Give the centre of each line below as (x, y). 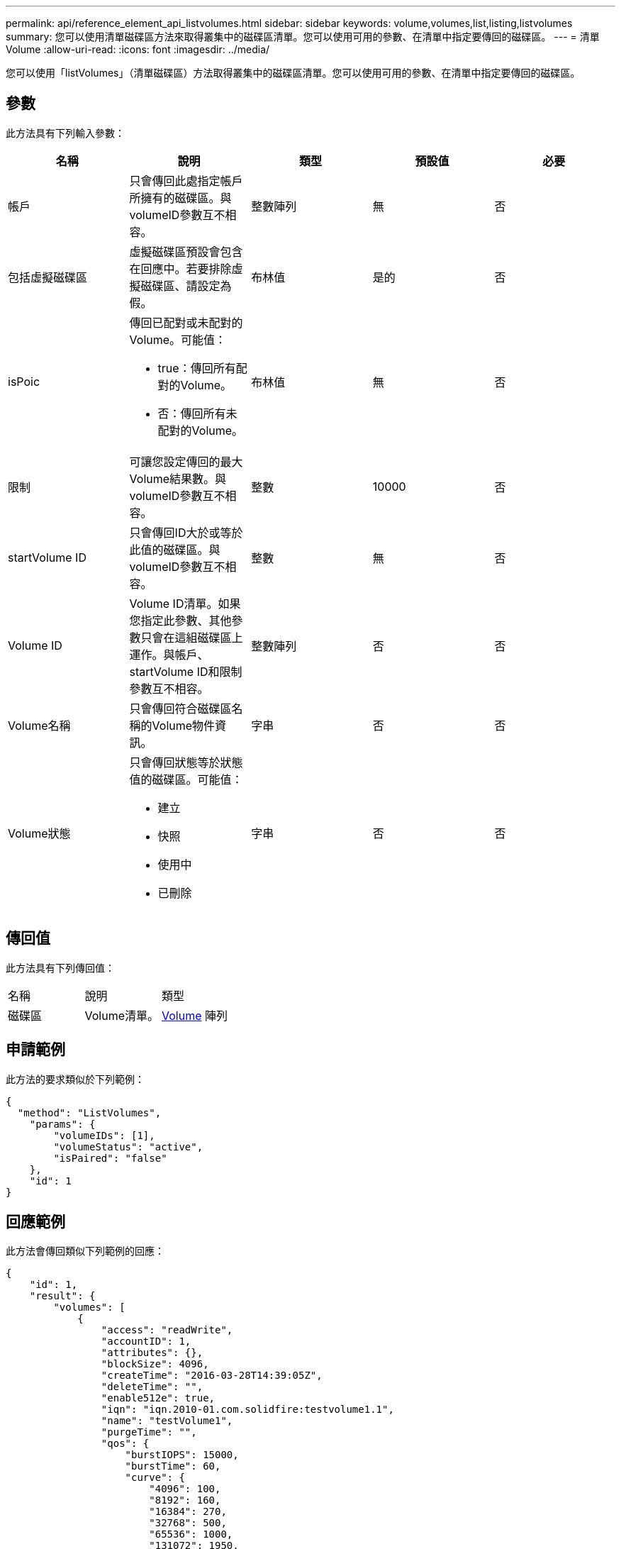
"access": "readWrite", (167, 1330)
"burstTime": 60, (173, 1466)
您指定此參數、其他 (180, 620)
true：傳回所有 (197, 368)
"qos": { (125, 1444)
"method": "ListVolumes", (89, 1112)
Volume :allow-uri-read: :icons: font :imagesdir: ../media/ (138, 49)
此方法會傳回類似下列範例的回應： (85, 1251)
